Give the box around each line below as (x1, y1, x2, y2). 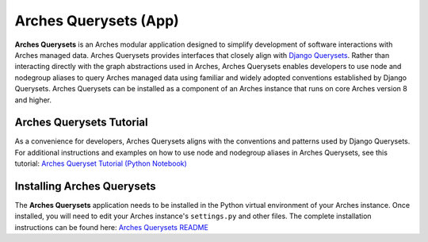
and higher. (14, 95, 52, 105)
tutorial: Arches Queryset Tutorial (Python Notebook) (14, 159, 188, 168)
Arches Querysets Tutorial (14, 116, 148, 129)
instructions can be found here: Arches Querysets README (14, 222, 209, 232)
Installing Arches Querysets (14, 179, 156, 193)
